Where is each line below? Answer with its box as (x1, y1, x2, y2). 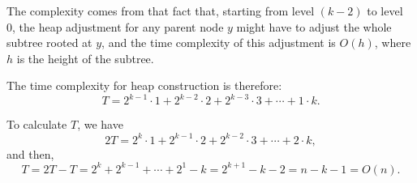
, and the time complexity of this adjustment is (101, 34, 336, 51)
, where (374, 34, 411, 51)
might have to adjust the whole (236, 18, 392, 35)
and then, (6, 145, 54, 162)
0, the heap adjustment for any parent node (6, 18, 224, 35)
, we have (77, 116, 123, 133)
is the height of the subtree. (16, 49, 154, 66)
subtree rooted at (6, 34, 92, 51)
